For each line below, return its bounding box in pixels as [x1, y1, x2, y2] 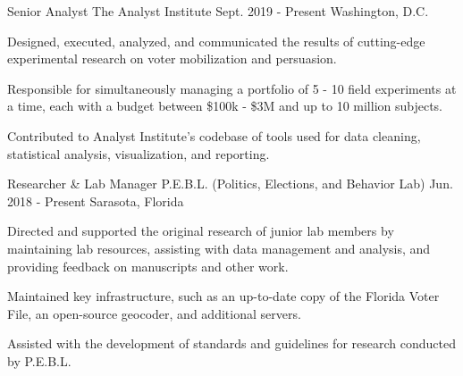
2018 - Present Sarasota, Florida [7, 191, 184, 210]
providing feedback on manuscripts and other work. [7, 256, 289, 275]
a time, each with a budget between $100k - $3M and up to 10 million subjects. [7, 96, 443, 115]
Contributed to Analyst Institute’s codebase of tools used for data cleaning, [7, 126, 421, 145]
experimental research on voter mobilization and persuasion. [7, 49, 337, 68]
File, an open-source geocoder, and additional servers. [7, 304, 301, 322]
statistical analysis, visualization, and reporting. [7, 144, 270, 163]
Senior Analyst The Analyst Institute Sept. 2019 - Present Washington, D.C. [7, 2, 429, 20]
